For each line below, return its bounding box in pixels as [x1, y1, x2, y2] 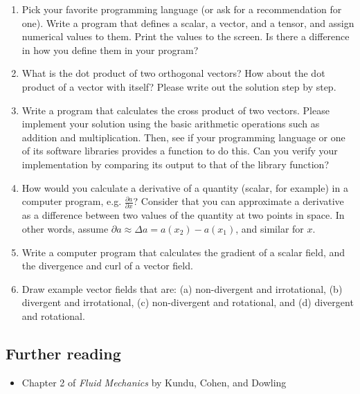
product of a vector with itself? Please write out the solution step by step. [21, 79, 336, 93]
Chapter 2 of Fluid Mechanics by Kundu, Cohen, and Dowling [21, 375, 287, 389]
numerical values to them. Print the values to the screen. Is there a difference [21, 29, 350, 44]
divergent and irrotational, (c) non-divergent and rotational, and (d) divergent [21, 295, 354, 310]
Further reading [6, 342, 121, 364]
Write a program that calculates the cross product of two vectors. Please [21, 102, 330, 117]
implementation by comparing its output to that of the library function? [21, 156, 329, 171]
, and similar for [235, 222, 304, 236]
